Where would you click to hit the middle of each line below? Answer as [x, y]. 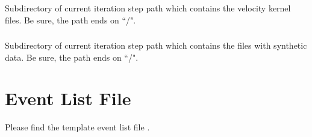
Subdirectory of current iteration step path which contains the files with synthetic [156, 45]
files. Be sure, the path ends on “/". [70, 20]
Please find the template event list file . [77, 127]
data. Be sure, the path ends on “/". [72, 57]
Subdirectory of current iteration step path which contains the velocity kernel [148, 8]
